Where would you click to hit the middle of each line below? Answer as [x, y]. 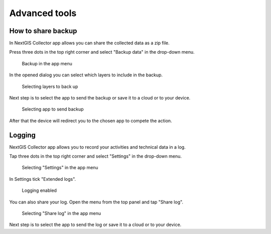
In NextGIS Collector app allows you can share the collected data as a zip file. [90, 43]
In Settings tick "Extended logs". [43, 179]
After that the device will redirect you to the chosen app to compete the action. [91, 121]
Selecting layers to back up [50, 86]
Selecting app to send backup [53, 109]
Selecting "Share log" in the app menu [61, 213]
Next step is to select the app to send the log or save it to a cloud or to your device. [95, 225]
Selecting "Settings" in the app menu [60, 168]
